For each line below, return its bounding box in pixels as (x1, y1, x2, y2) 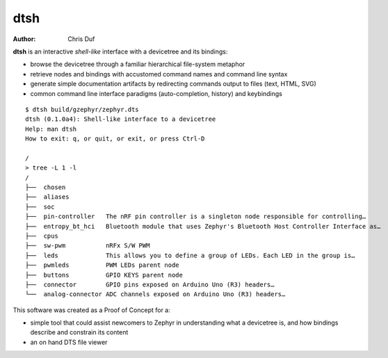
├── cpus (25, 231, 58, 240)
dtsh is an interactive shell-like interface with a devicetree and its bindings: (13, 47, 228, 56)
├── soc (25, 202, 55, 211)
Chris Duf (67, 35, 95, 43)
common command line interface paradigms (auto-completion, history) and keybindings (30, 89, 283, 97)
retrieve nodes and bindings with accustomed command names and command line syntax (30, 70, 288, 78)
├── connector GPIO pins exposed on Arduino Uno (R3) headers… (25, 280, 275, 288)
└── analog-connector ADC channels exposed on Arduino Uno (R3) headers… (25, 291, 286, 298)
